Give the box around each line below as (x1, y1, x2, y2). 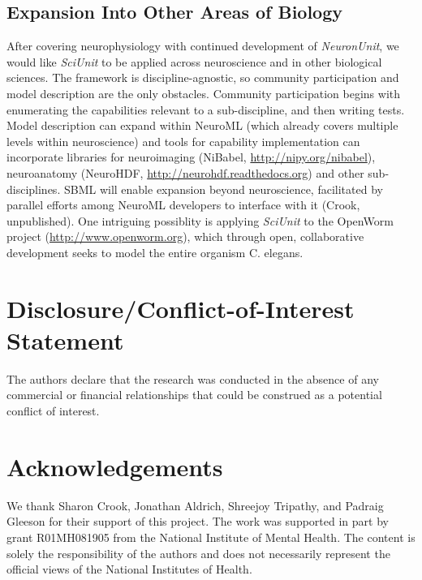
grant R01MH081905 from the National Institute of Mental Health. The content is (6, 528, 416, 545)
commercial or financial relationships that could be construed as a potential (6, 386, 382, 403)
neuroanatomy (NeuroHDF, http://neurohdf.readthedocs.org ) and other (6, 164, 364, 181)
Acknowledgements (6, 449, 223, 483)
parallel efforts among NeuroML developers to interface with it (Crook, (6, 196, 360, 213)
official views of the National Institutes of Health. (6, 561, 252, 578)
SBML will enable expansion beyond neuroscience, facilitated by (63, 180, 383, 197)
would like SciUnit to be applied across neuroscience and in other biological (6, 53, 382, 70)
